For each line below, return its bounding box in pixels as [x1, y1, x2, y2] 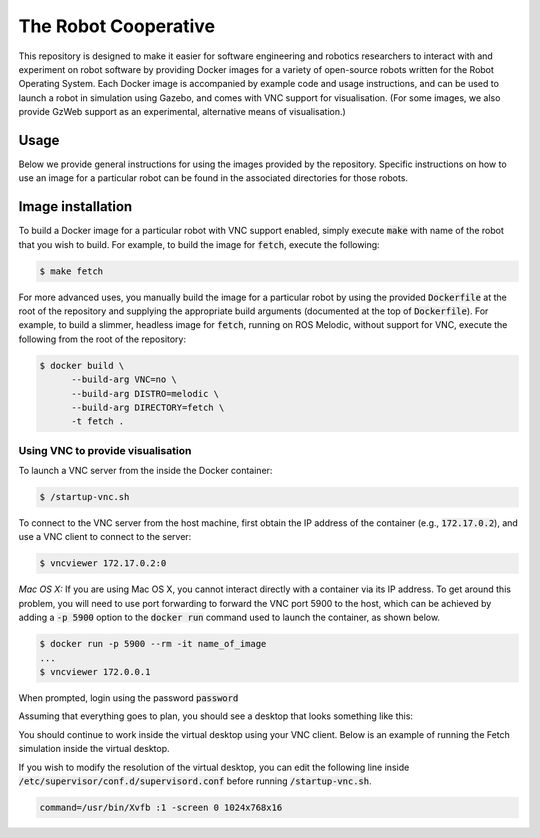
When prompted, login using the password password [18, 691, 239, 704]
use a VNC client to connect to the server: [18, 531, 192, 543]
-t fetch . [71, 416, 125, 427]
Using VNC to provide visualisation [18, 443, 192, 457]
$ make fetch [39, 265, 104, 277]
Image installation [18, 198, 133, 215]
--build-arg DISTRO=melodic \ [71, 388, 220, 399]
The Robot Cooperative [18, 15, 215, 37]
